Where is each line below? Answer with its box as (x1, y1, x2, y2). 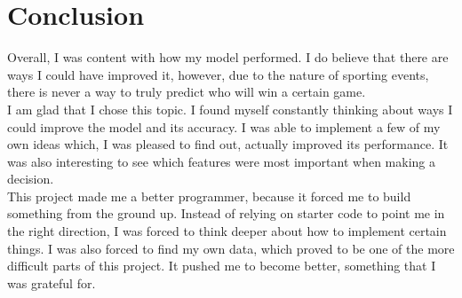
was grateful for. (7, 273, 96, 292)
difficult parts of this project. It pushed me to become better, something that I (7, 256, 436, 275)
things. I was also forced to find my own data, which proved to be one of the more (7, 239, 455, 257)
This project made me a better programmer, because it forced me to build (7, 186, 411, 205)
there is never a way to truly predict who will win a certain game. (7, 82, 366, 101)
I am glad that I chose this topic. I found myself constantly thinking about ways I (7, 99, 453, 118)
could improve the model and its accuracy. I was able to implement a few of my (7, 117, 441, 136)
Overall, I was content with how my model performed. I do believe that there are (7, 48, 449, 67)
